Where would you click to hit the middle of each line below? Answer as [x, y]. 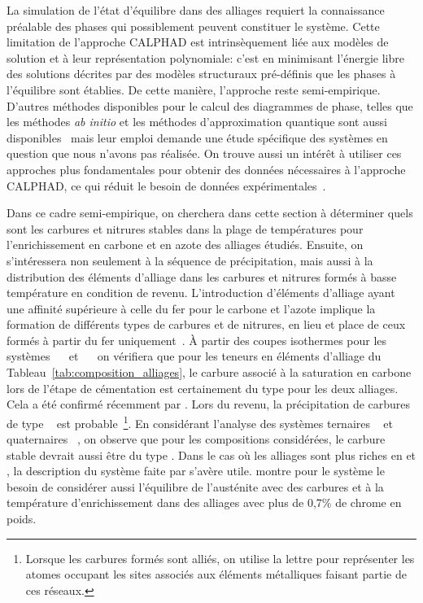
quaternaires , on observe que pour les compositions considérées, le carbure [196, 439]
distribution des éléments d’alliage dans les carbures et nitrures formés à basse [202, 276]
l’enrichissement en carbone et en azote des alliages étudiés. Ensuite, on [185, 245]
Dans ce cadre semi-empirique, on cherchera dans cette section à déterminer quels [210, 213]
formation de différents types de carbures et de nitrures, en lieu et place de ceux [206, 324]
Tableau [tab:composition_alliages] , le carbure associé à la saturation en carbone [209, 372]
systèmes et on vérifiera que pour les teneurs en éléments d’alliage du [194, 356]
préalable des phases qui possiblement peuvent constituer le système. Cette [193, 26]
